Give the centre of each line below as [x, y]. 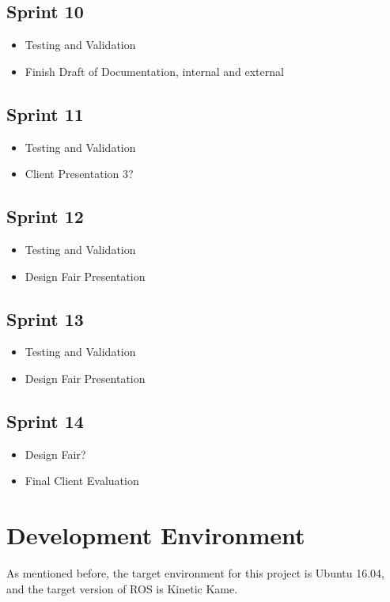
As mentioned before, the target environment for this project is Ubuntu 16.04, [196, 573]
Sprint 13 [45, 318]
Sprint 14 [45, 420]
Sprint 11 [45, 114]
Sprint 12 [45, 216]
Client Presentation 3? [79, 174]
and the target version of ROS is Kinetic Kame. [122, 588]
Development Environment [156, 535]
